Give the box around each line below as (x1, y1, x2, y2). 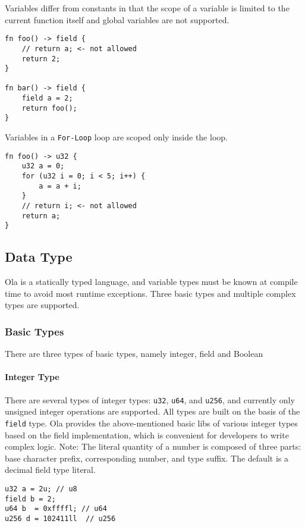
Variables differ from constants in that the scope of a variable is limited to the (5, 2, 290, 14)
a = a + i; (39, 181, 81, 190)
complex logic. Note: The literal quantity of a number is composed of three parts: (5, 440, 301, 453)
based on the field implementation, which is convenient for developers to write (5, 428, 289, 441)
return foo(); (21, 103, 77, 112)
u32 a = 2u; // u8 (5, 484, 77, 493)
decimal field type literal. (5, 463, 96, 476)
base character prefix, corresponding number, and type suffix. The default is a (5, 451, 288, 464)
